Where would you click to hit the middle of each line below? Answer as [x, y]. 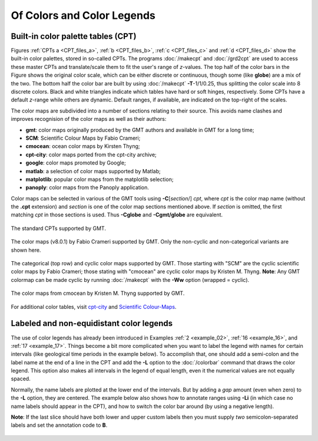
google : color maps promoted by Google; [76, 163]
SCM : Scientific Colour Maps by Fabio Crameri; [83, 138]
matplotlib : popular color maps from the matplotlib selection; [100, 179]
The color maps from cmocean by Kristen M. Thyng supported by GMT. [98, 293]
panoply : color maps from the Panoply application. [87, 187]
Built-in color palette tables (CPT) [74, 36]
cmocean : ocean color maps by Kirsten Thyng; [83, 146]
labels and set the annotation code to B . [59, 425]
